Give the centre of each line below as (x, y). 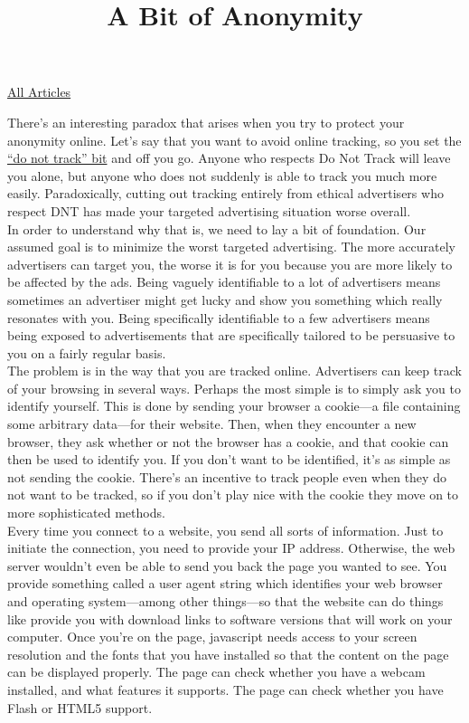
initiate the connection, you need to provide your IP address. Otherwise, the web (231, 548)
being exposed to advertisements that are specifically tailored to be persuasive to (231, 335)
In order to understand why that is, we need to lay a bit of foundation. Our (217, 228)
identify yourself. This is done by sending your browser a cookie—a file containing (234, 406)
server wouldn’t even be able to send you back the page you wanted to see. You (227, 565)
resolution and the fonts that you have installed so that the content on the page (228, 654)
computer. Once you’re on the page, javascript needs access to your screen (212, 637)
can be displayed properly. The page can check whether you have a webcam (216, 672)
